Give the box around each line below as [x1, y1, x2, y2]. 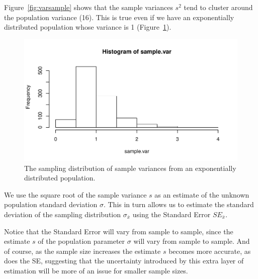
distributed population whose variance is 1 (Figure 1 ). [4, 22, 171, 32]
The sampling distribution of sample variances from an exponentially [24, 162, 236, 173]
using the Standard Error [132, 209, 211, 219]
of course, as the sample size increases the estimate [4, 245, 161, 256]
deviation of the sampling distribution [4, 209, 121, 219]
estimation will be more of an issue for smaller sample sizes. [4, 265, 188, 275]
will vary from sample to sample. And [133, 236, 250, 246]
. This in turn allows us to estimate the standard [103, 199, 254, 210]
